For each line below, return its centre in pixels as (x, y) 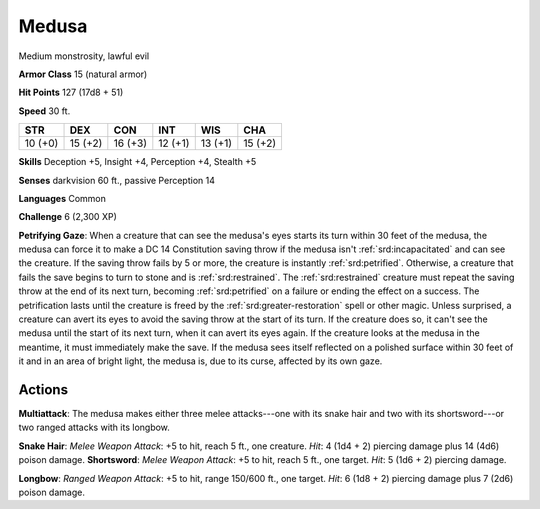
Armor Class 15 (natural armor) (83, 74)
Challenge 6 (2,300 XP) (67, 217)
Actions (43, 389)
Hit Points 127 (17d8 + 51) (71, 92)
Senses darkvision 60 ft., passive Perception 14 (116, 180)
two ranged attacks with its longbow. (94, 427)
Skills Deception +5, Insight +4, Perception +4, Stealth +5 (137, 162)
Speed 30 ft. (44, 111)
